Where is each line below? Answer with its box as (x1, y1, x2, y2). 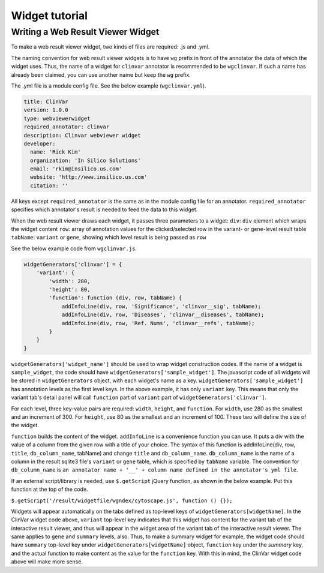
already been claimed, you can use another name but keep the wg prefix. (11, 71, 191, 78)
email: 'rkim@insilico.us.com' (30, 166, 122, 172)
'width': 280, (49, 278, 91, 284)
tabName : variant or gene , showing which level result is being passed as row (11, 234, 206, 241)
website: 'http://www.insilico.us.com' (30, 174, 148, 181)
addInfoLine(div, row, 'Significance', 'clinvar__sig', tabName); (61, 303, 261, 310)
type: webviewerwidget (23, 115, 91, 122)
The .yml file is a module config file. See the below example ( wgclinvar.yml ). (11, 82, 206, 89)
